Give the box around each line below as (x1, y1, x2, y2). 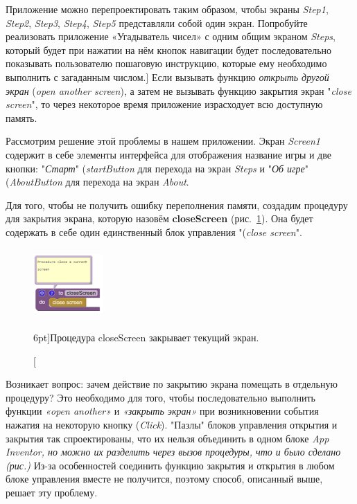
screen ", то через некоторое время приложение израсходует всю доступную (6, 97, 323, 111)
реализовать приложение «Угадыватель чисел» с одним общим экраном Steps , (6, 29, 336, 44)
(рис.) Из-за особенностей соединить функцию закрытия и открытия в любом (6, 458, 335, 472)
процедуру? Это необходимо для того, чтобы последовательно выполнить (6, 390, 315, 404)
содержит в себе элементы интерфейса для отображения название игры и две (6, 147, 331, 161)
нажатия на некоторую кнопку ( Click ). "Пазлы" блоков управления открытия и (6, 417, 338, 432)
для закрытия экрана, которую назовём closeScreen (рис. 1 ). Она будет (6, 211, 313, 226)
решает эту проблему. (6, 485, 98, 500)
